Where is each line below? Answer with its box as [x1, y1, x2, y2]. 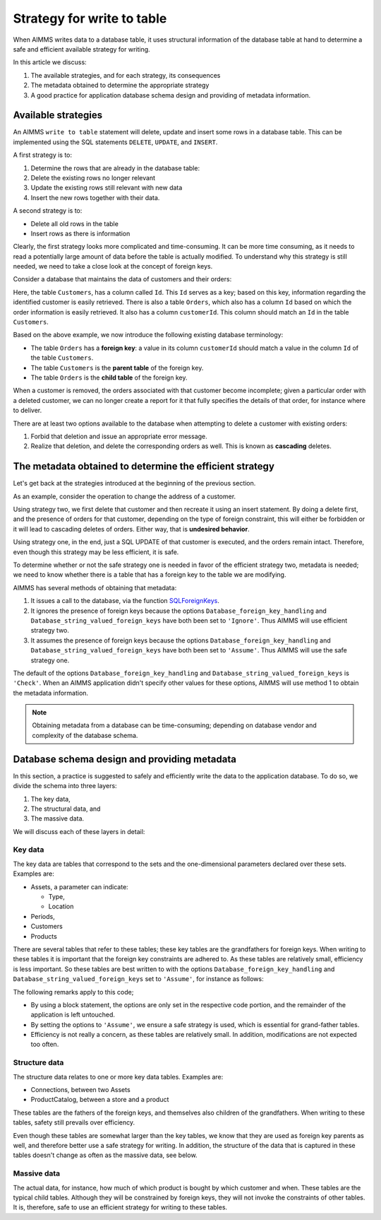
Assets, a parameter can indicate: [30, 882, 128, 891]
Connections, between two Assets [30, 1086, 131, 1094]
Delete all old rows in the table [30, 219, 119, 228]
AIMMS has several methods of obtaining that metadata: [13, 583, 177, 592]
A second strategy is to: [13, 206, 83, 215]
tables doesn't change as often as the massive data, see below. [13, 1151, 198, 1159]
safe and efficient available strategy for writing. [13, 45, 151, 53]
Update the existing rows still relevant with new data [30, 184, 183, 192]
